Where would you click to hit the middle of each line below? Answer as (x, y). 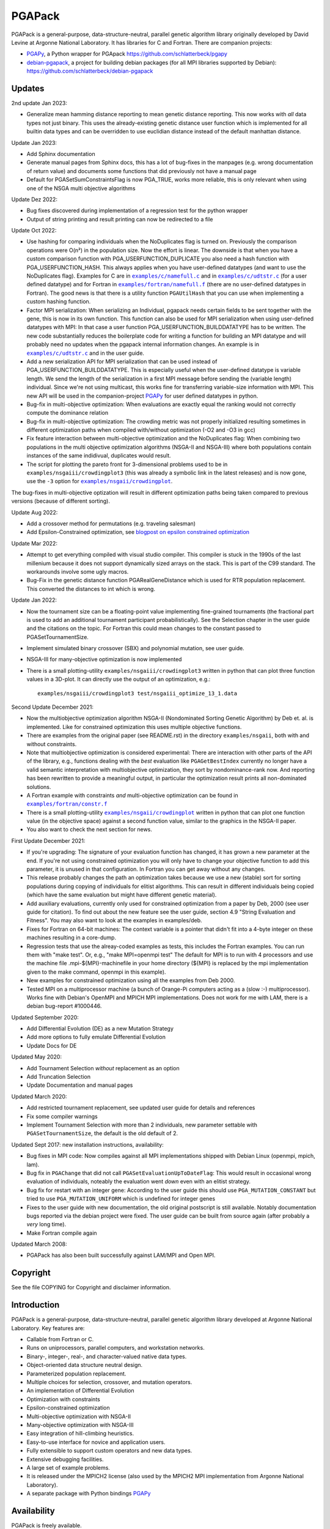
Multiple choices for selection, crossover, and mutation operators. (109, 1382)
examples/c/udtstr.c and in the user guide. (86, 353)
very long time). (46, 1224)
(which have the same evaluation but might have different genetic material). (122, 895)
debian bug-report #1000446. (64, 1006)
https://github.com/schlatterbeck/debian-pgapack (90, 71)
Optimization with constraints (63, 1399)
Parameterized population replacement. (76, 1374)
